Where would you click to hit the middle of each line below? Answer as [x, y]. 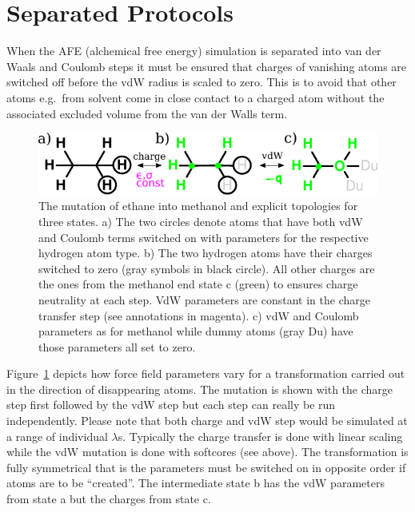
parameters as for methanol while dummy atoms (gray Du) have [196, 331]
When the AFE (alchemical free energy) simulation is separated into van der [194, 51]
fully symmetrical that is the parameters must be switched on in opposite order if [206, 467]
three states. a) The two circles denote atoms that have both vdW [201, 221]
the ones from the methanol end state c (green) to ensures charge [198, 284]
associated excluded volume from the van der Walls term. [147, 113]
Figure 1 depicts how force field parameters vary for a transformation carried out [206, 373]
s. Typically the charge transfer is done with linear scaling [260, 436]
